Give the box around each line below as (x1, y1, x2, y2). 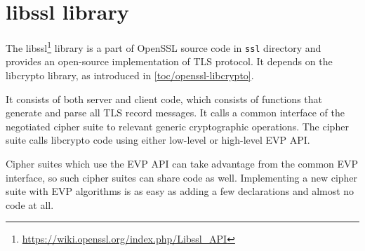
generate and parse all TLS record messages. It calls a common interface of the (6, 105, 345, 120)
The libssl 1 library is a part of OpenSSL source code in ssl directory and (6, 39, 321, 55)
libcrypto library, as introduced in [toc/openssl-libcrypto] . (6, 68, 254, 83)
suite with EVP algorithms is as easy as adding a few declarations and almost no (6, 184, 354, 198)
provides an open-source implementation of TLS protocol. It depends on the (6, 54, 333, 69)
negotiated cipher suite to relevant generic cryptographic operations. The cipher (6, 118, 349, 133)
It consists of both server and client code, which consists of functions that (6, 91, 323, 106)
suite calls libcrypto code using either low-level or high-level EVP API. (6, 133, 310, 147)
